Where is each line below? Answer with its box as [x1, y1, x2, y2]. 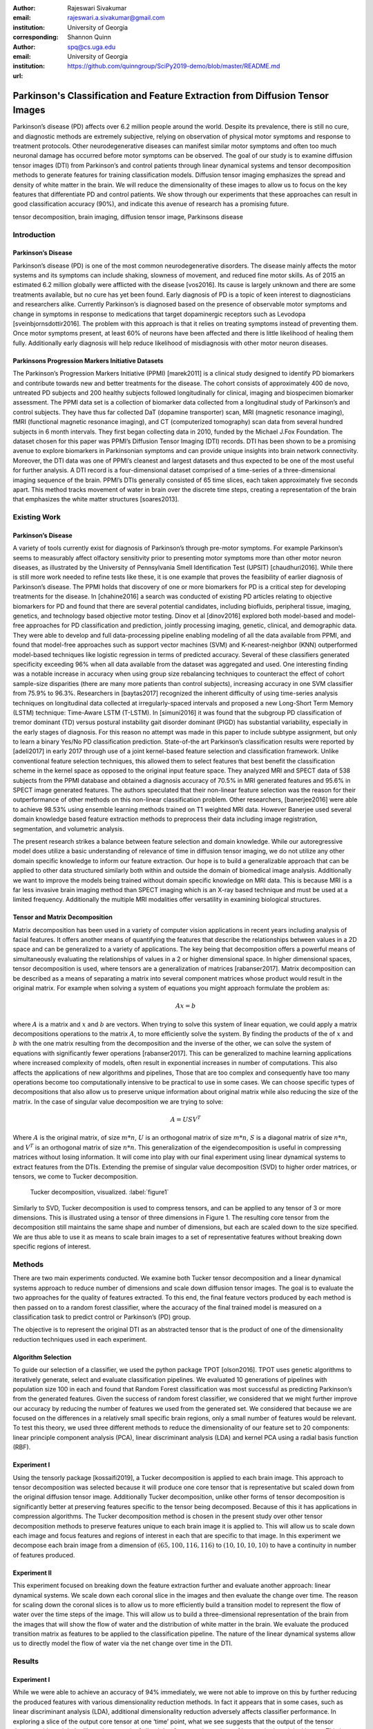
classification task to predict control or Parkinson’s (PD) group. [12, 1313, 191, 1321]
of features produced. [12, 1551, 75, 1559]
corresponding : [12, 33, 59, 41]
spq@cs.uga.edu [67, 42, 116, 51]
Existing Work [12, 512, 61, 522]
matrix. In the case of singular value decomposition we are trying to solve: [12, 1097, 224, 1106]
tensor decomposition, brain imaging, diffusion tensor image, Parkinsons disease [12, 212, 243, 221]
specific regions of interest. [12, 1242, 91, 1251]
